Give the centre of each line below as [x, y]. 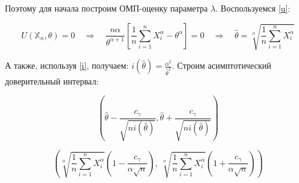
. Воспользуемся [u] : [253, 8]
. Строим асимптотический [222, 65]
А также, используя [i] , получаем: [67, 65]
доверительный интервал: [52, 81]
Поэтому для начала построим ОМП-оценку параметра [106, 8]
